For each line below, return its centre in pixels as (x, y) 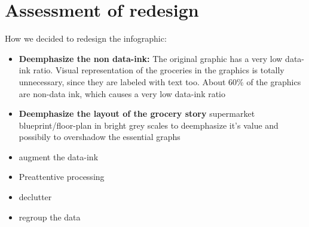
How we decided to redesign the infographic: (86, 38)
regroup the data (50, 217)
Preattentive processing (62, 177)
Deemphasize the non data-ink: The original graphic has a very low (151, 58)
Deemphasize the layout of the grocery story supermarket (137, 113)
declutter (35, 197)
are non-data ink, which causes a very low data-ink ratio (122, 93)
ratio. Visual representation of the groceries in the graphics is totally (159, 70)
